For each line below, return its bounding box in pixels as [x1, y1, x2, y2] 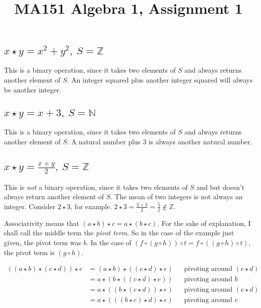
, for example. [70, 201, 112, 211]
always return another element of [4, 191, 104, 202]
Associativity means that [4, 218, 80, 228]
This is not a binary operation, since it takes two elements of [4, 181, 188, 192]
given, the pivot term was [4, 237, 82, 247]
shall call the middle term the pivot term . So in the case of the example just [4, 227, 234, 238]
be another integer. [4, 84, 61, 94]
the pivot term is [4, 247, 55, 257]
